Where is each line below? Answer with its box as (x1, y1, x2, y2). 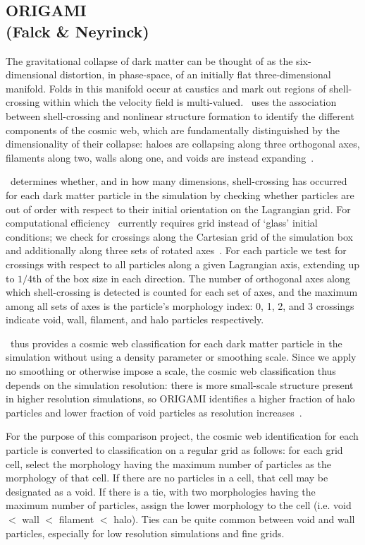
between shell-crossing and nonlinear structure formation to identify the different (6, 108, 354, 123)
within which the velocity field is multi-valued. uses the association (43, 95, 337, 109)
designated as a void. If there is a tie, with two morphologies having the (6, 484, 316, 498)
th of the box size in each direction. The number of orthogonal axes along (32, 270, 350, 285)
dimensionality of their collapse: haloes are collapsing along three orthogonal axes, (6, 136, 360, 151)
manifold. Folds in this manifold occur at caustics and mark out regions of (6, 80, 326, 95)
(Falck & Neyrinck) (6, 20, 149, 42)
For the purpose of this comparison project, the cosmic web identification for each (6, 429, 359, 443)
